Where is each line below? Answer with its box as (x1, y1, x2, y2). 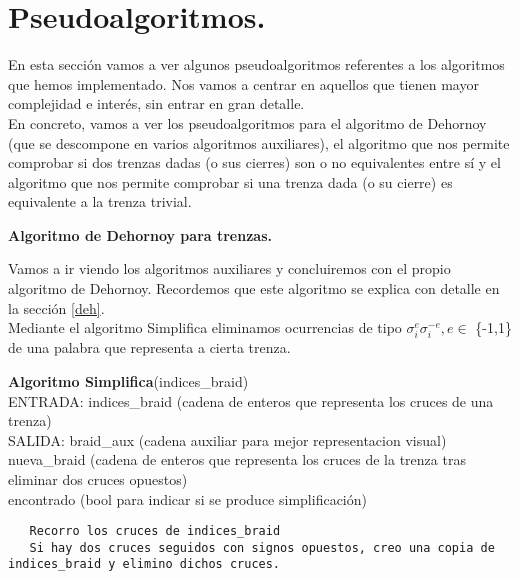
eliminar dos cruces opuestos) (8, 468, 188, 489)
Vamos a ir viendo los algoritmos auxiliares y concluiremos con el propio (8, 258, 451, 279)
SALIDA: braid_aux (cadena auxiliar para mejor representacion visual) (8, 429, 447, 450)
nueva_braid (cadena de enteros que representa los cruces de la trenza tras (8, 449, 466, 470)
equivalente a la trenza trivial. (8, 191, 192, 212)
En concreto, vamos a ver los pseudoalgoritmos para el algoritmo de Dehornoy (8, 112, 487, 133)
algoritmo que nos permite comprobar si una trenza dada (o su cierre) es (8, 171, 453, 192)
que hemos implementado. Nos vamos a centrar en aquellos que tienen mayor (8, 73, 479, 94)
